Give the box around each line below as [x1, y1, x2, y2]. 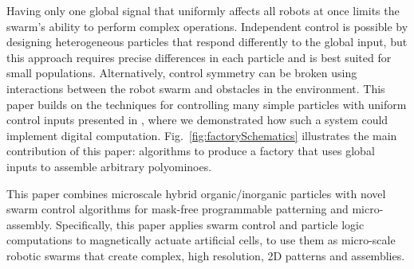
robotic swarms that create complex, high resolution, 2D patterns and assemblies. [6, 247, 405, 263]
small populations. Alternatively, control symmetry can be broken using [6, 64, 357, 81]
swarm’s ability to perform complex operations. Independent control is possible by [6, 18, 408, 34]
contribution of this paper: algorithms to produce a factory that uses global [6, 142, 375, 159]
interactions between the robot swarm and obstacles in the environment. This [6, 80, 385, 96]
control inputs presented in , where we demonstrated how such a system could [6, 111, 388, 128]
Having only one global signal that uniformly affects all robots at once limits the [6, 2, 400, 18]
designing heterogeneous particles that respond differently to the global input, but [6, 33, 408, 50]
